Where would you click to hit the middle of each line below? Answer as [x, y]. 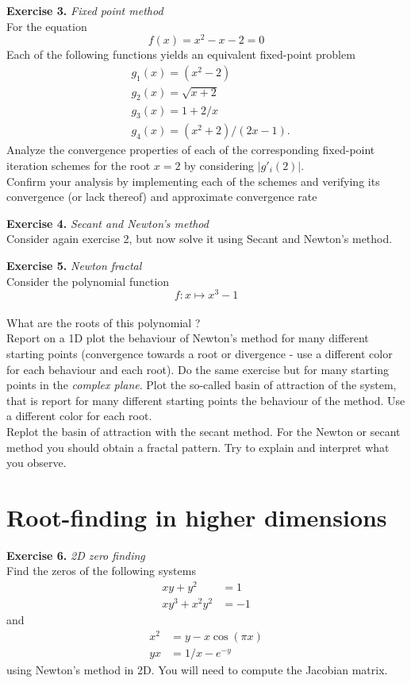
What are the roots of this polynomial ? [104, 322]
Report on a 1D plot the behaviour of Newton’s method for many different [188, 338]
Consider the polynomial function [88, 281]
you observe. [36, 463]
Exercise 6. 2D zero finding [76, 555]
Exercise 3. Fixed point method [85, 10]
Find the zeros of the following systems [101, 571]
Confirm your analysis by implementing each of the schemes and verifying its [193, 181]
